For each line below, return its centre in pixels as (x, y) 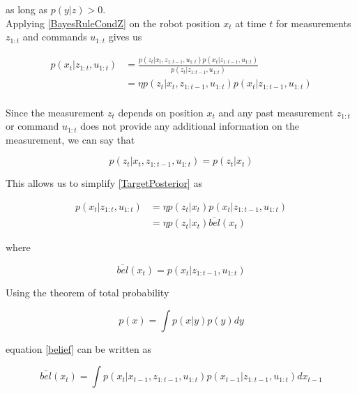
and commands (55, 37)
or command (32, 126)
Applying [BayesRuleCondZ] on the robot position (113, 23)
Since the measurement (55, 112)
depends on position (161, 112)
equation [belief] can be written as (78, 348)
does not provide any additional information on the (190, 126)
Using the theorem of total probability (88, 292)
